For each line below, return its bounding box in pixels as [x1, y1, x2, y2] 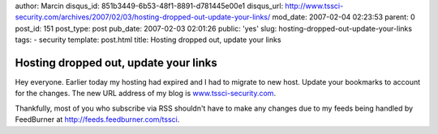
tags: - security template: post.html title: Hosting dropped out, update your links [15, 35, 281, 44]
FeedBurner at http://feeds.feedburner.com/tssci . [15, 115, 180, 124]
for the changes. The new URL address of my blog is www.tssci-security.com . [15, 89, 276, 98]
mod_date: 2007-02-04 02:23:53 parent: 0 [272, 12, 415, 22]
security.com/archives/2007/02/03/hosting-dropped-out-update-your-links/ [15, 12, 271, 22]
